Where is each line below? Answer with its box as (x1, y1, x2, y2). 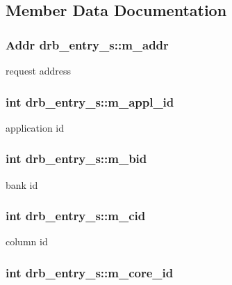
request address (6, 63, 72, 77)
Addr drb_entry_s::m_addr (6, 36, 169, 53)
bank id (6, 177, 38, 192)
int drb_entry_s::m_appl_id (6, 93, 174, 110)
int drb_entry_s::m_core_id (6, 263, 174, 281)
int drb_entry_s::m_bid (6, 150, 147, 167)
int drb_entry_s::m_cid (6, 207, 146, 224)
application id (6, 120, 65, 134)
